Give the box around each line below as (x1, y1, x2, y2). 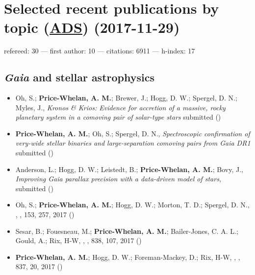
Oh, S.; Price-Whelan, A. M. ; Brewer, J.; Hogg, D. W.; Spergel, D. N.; (15, 93, 237, 103)
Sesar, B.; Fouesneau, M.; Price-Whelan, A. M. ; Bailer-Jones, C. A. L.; (15, 225, 238, 236)
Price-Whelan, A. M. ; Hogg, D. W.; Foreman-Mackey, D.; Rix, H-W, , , (15, 251, 240, 262)
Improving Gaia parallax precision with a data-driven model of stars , (15, 174, 221, 184)
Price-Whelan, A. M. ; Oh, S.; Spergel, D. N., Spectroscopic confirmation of (15, 128, 250, 138)
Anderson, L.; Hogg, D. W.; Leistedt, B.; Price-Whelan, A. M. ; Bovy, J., (15, 164, 243, 174)
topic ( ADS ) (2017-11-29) (4, 17, 180, 37)
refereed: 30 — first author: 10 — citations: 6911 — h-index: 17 (4, 46, 195, 56)
